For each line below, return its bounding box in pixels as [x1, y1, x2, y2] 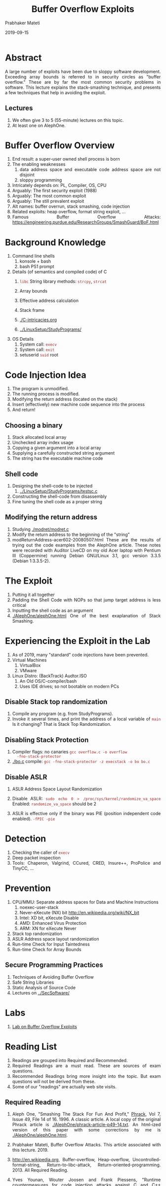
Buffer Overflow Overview [5, 140, 115, 151]
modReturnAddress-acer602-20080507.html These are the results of [12, 536, 161, 542]
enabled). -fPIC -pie [12, 816, 55, 822]
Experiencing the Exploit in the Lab [5, 635, 151, 647]
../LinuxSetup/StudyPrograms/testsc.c [19, 488, 98, 494]
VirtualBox [19, 662, 41, 668]
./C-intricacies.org [19, 317, 57, 323]
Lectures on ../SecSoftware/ [12, 990, 70, 996]
